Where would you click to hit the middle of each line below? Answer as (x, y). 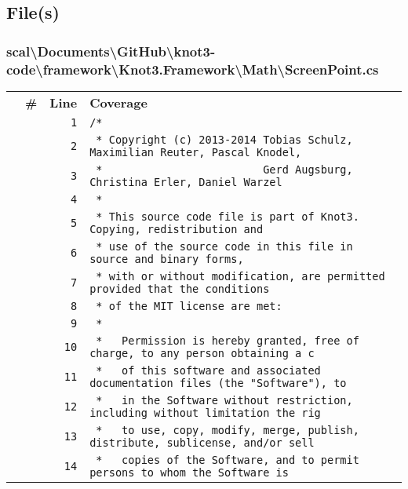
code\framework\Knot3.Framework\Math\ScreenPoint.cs (193, 69)
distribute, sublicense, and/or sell (202, 442)
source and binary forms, (167, 259)
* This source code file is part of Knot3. (228, 216)
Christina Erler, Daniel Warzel (186, 182)
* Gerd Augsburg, (224, 169)
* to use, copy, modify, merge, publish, (228, 430)
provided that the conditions (180, 288)
